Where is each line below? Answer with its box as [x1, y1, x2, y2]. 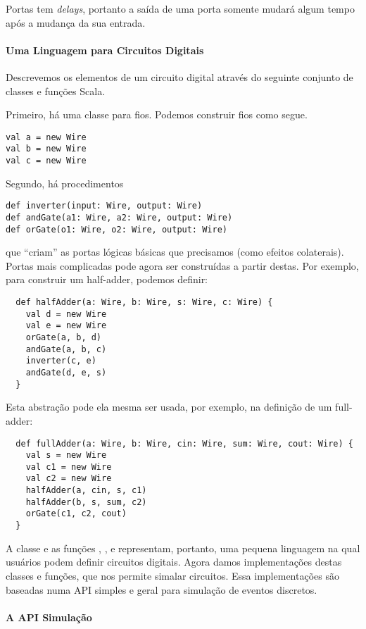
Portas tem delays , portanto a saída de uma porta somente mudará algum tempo [6, 1, 355, 15]
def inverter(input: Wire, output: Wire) [6, 201, 203, 211]
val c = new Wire [6, 156, 87, 166]
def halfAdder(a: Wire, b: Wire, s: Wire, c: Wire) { [15, 297, 273, 308]
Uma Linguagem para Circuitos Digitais [6, 42, 204, 57]
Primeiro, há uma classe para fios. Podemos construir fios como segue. [6, 107, 308, 122]
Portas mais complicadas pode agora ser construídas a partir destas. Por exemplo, [6, 258, 359, 273]
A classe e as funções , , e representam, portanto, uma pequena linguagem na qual [6, 540, 360, 555]
